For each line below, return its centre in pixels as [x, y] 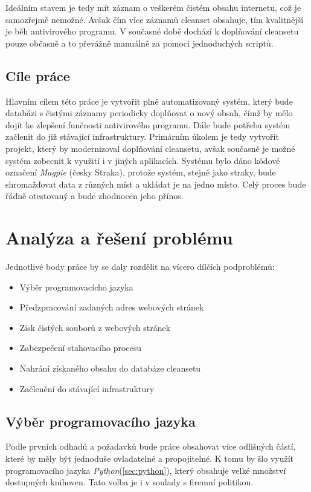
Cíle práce [38, 75]
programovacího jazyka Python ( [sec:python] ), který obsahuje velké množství [146, 470]
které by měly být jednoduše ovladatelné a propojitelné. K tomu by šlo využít [150, 458]
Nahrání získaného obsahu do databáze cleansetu [110, 368]
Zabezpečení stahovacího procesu [81, 348]
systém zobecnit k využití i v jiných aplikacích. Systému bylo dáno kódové [143, 160]
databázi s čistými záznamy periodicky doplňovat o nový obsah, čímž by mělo [149, 113]
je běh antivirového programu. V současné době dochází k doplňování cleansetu [152, 31]
